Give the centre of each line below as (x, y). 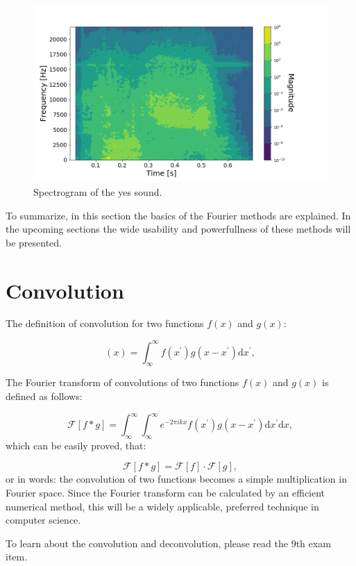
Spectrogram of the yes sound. (98, 191)
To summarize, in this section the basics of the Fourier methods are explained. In (178, 215)
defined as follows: (44, 396)
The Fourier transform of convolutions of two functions (122, 382)
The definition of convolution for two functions (105, 323)
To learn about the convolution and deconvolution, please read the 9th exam (168, 543)
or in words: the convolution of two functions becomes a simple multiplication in (176, 479)
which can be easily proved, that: (76, 445)
